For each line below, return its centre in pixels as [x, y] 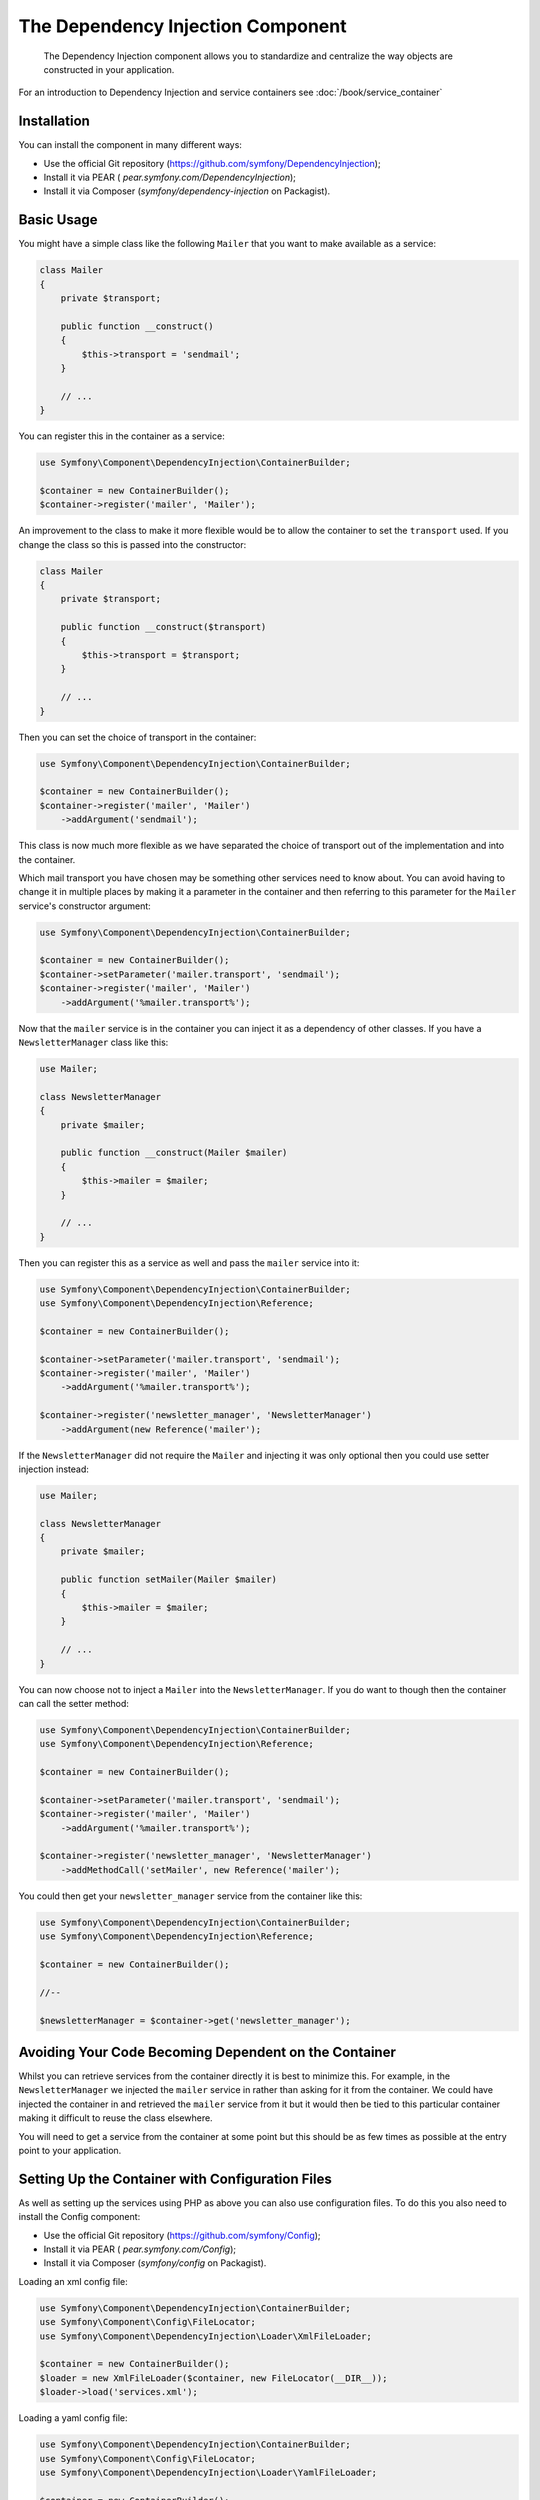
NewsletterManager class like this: [93, 1042]
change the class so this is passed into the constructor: [132, 544]
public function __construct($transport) [163, 627]
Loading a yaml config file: [73, 2418]
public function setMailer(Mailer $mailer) [168, 1579]
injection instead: [54, 1469]
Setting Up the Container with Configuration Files [175, 2178]
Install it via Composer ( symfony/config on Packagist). [155, 2263]
